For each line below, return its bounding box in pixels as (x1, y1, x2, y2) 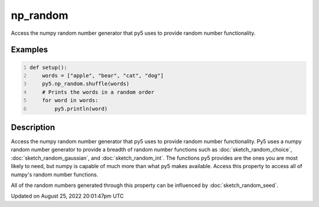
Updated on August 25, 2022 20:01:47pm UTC (11, 192, 124, 200)
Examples (11, 45, 48, 55)
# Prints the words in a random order (42, 88, 155, 96)
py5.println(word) (54, 105, 108, 112)
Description (11, 122, 56, 132)
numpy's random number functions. (11, 171, 99, 178)
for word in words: (42, 97, 99, 104)
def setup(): (30, 64, 67, 71)
